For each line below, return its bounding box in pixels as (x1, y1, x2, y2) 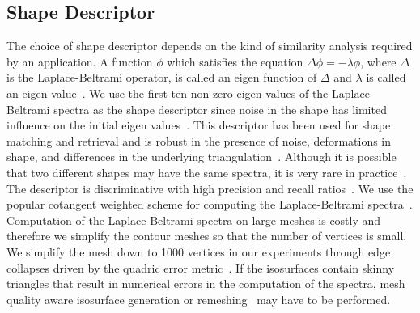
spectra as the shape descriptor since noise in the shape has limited (53, 100, 387, 117)
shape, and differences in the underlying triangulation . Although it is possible (6, 148, 397, 165)
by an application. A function (6, 53, 153, 70)
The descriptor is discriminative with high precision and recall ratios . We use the (6, 180, 414, 197)
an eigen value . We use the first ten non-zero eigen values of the (6, 84, 329, 101)
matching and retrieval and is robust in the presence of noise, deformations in (6, 132, 392, 149)
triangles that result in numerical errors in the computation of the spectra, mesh (6, 275, 405, 292)
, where (360, 53, 397, 70)
